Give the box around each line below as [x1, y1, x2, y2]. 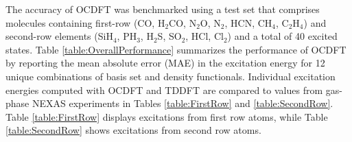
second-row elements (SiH [5, 29, 113, 43]
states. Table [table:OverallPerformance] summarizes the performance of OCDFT [5, 42, 347, 56]
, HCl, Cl [185, 29, 224, 43]
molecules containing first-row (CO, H [5, 15, 165, 29]
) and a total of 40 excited [227, 29, 338, 43]
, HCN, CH [224, 15, 272, 29]
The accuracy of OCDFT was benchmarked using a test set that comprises [5, 2, 320, 16]
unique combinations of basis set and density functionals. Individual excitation [5, 69, 336, 83]
